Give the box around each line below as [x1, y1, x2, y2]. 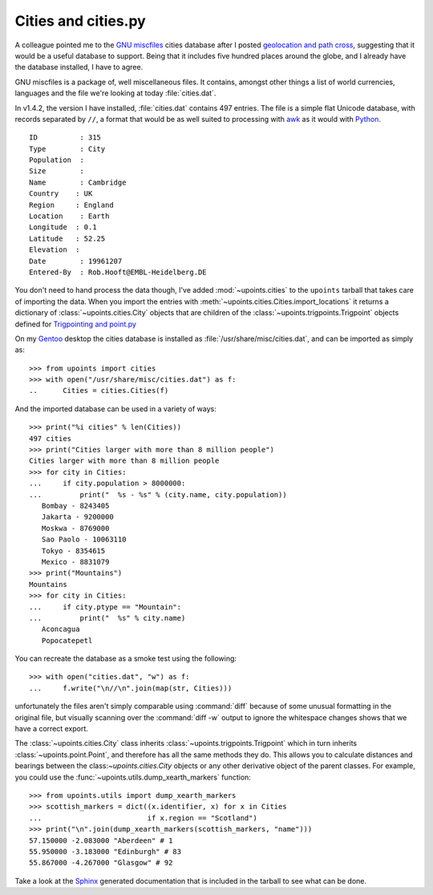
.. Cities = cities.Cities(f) [29, 386, 169, 395]
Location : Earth [29, 212, 110, 221]
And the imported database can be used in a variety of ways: [14, 403, 216, 413]
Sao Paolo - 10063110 [41, 535, 127, 545]
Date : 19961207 [29, 257, 123, 265]
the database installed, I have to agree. [14, 63, 144, 72]
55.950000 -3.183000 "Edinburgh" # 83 [29, 847, 182, 856]
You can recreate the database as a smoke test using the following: [14, 654, 237, 663]
